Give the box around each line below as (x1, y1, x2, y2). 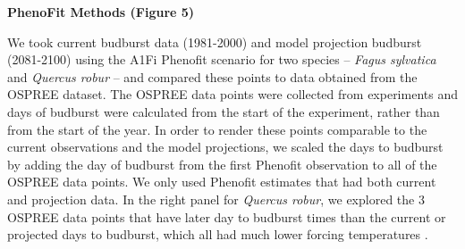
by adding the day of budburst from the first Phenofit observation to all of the (7, 154, 437, 173)
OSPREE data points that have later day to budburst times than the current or (7, 207, 446, 226)
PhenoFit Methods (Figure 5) (7, 3, 195, 21)
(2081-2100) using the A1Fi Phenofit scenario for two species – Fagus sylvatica (7, 50, 436, 69)
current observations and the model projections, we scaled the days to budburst (7, 137, 444, 156)
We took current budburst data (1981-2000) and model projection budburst (7, 32, 422, 51)
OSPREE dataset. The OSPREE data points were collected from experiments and (7, 85, 458, 104)
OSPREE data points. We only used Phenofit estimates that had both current (7, 172, 436, 191)
